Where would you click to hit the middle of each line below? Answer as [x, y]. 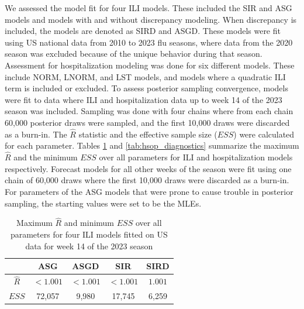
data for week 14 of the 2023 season [89, 246]
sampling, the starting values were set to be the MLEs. [103, 203]
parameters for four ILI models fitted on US [89, 234]
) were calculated [264, 134]
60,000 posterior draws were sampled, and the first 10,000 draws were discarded [147, 122]
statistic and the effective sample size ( [148, 134]
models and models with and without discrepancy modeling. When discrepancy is [151, 19]
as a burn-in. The [36, 134]
